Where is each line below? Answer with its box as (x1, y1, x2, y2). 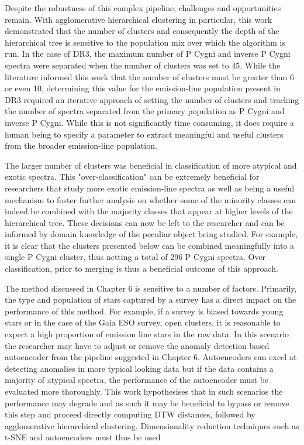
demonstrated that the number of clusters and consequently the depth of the (5, 25, 279, 37)
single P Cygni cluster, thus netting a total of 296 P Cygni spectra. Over (5, 251, 266, 263)
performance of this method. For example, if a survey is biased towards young (5, 304, 284, 317)
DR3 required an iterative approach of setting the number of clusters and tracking (5, 93, 299, 105)
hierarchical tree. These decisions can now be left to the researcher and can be (5, 216, 285, 228)
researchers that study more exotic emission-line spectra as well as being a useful (5, 182, 295, 194)
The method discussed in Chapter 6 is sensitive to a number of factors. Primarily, (5, 282, 297, 294)
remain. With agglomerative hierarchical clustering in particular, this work (5, 13, 272, 25)
